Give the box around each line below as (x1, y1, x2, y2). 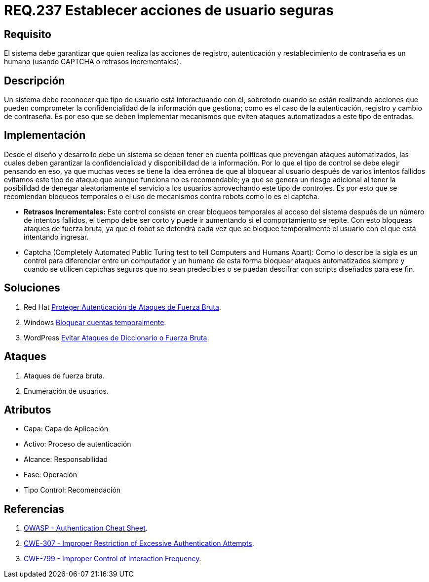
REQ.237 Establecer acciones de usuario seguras (4, 2, 334, 19)
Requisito (4, 28, 51, 41)
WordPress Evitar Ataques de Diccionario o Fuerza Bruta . (24, 333, 209, 342)
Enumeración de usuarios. (24, 386, 109, 395)
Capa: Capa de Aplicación (24, 424, 108, 433)
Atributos (4, 403, 51, 416)
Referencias (4, 502, 65, 515)
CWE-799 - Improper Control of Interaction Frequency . (24, 554, 201, 563)
